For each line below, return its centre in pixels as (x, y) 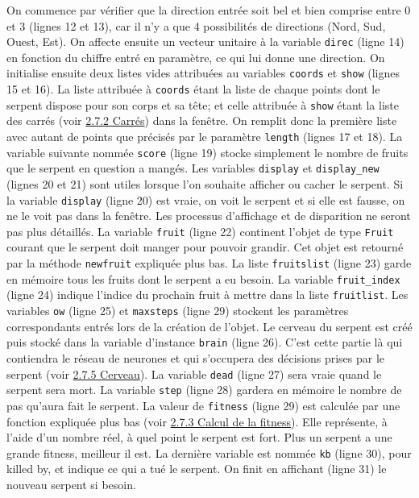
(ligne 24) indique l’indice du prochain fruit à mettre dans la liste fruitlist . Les (207, 295)
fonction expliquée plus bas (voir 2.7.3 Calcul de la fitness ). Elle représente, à (197, 421)
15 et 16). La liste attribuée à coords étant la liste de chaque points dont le (193, 89)
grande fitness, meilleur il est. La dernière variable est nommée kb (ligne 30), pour (209, 452)
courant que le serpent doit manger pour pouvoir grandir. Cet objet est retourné (205, 247)
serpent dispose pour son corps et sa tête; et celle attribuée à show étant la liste (203, 104)
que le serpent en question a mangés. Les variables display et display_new (193, 168)
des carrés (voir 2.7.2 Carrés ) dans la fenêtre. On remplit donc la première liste (202, 120)
